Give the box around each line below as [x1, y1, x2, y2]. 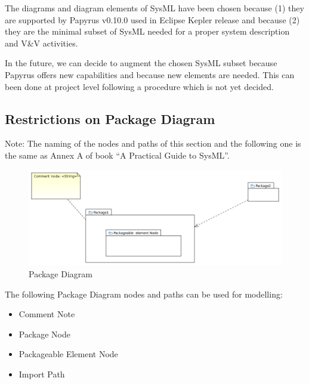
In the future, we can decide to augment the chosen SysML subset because [5, 57, 277, 69]
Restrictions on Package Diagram [5, 109, 215, 128]
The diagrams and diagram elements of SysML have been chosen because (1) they [5, 2, 304, 14]
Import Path [18, 367, 65, 380]
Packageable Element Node [18, 348, 118, 360]
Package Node [18, 327, 70, 340]
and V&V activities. [5, 36, 78, 49]
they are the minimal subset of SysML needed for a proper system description [5, 25, 290, 38]
